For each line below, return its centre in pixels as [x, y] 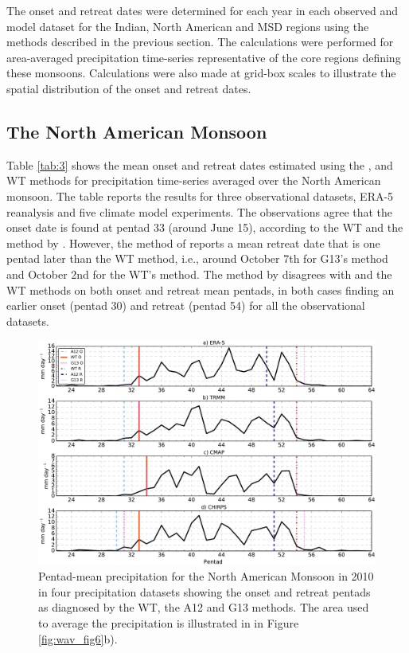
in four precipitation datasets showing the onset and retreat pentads [204, 591]
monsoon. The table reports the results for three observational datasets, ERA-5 [200, 196]
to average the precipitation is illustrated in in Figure [169, 623]
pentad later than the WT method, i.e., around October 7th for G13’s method [197, 258]
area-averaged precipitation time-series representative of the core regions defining [204, 57]
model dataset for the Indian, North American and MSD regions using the [188, 26]
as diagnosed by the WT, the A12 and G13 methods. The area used [204, 607]
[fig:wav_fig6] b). [78, 638]
